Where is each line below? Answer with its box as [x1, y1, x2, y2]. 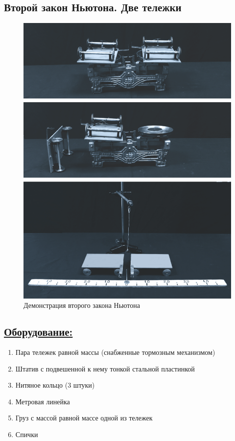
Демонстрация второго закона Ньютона [23, 300, 140, 310]
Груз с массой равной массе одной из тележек [15, 413, 153, 423]
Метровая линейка [15, 396, 70, 406]
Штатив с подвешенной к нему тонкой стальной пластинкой [15, 363, 195, 373]
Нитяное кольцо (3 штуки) [15, 380, 95, 390]
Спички [15, 429, 38, 439]
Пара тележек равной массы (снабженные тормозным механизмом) [15, 347, 215, 357]
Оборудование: [4, 324, 73, 339]
